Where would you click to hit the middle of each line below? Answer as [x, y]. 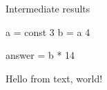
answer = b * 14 [40, 55]
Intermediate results [48, 8]
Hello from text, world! [54, 78]
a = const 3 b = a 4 [48, 31]
